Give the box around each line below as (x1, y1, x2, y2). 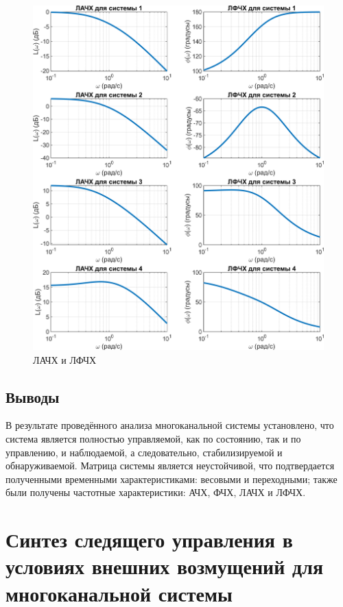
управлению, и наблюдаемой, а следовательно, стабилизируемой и (5, 445, 283, 459)
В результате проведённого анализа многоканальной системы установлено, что (5, 418, 334, 432)
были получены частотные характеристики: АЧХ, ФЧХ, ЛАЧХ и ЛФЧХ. (5, 485, 306, 499)
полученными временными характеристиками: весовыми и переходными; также (5, 471, 338, 486)
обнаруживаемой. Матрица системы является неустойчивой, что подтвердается (5, 458, 335, 473)
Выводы (5, 386, 60, 407)
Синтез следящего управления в (5, 525, 293, 554)
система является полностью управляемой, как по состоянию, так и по (5, 432, 301, 446)
